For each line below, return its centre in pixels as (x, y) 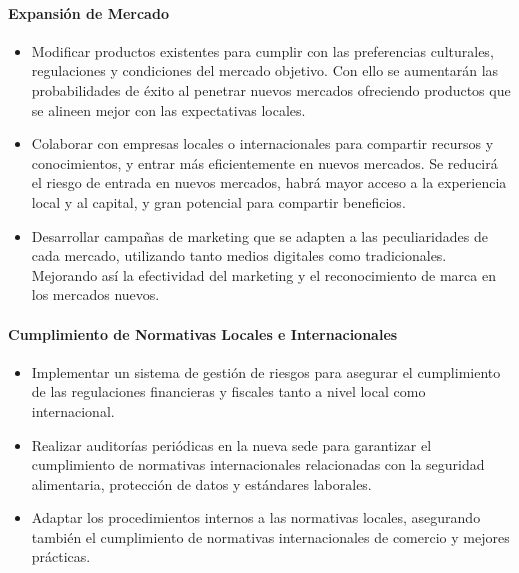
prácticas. (61, 556)
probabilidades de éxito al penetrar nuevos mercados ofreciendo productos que (271, 89)
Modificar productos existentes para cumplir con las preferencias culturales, (262, 50)
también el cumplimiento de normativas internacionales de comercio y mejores (270, 536)
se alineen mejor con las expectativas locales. (168, 109)
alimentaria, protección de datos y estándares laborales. (201, 483)
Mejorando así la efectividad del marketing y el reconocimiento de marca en (263, 274)
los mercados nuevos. (95, 294)
